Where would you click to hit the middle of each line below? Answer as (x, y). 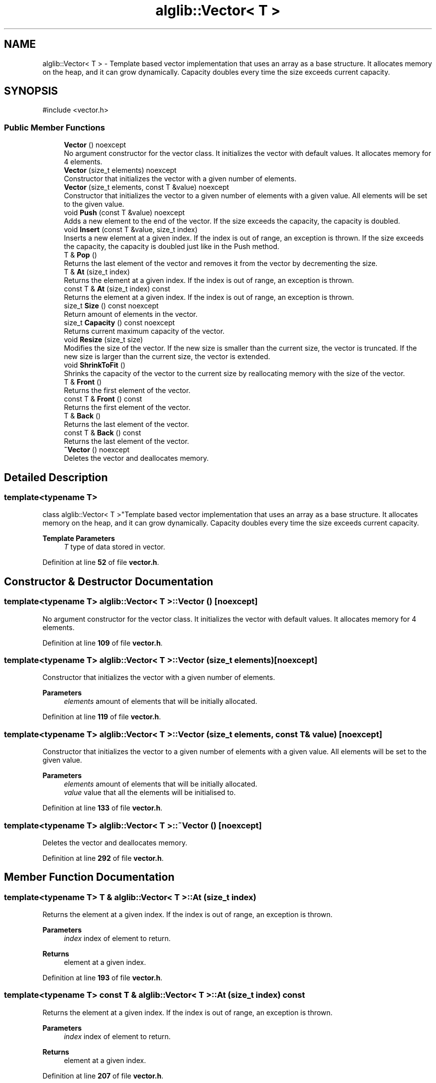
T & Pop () (80, 255)
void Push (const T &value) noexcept (124, 213)
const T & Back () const (103, 433)
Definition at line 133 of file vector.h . (103, 808)
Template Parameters (79, 539)
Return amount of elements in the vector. (131, 314)
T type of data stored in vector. (114, 547)
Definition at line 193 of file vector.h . (103, 978)
